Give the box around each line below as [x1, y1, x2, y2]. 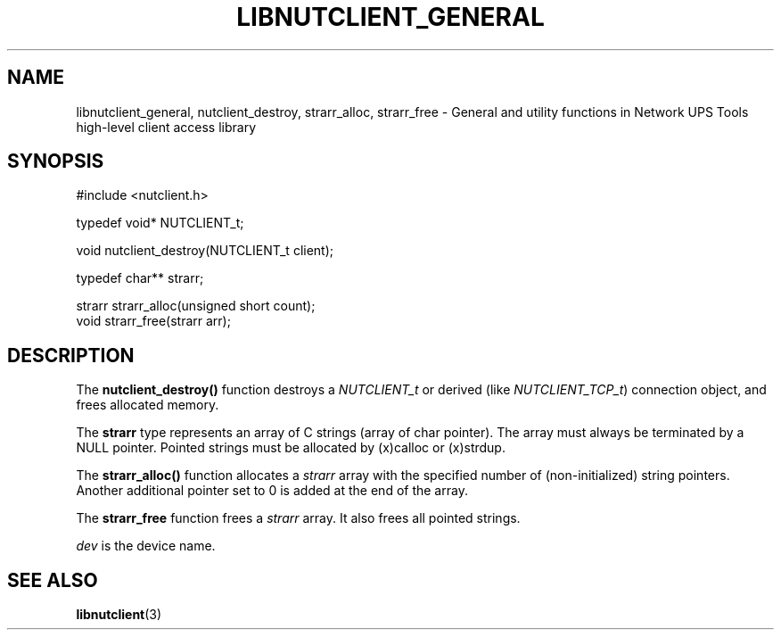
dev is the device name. [76, 538, 216, 554]
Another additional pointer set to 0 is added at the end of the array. [76, 483, 468, 499]
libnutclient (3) [76, 607, 162, 623]
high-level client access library [76, 119, 257, 135]
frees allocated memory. [76, 397, 219, 413]
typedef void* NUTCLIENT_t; [76, 215, 244, 231]
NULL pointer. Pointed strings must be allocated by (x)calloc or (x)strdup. [76, 440, 506, 456]
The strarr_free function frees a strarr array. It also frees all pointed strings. [76, 510, 521, 526]
